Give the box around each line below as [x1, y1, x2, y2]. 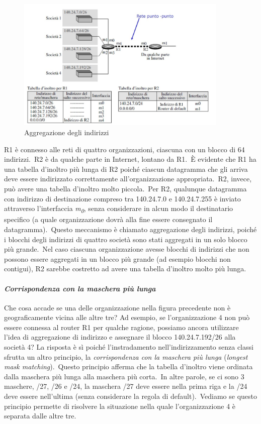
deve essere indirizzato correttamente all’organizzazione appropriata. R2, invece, [4, 173, 252, 184]
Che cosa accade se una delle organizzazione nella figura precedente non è [4, 302, 231, 312]
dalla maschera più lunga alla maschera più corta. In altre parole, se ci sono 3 [4, 371, 244, 381]
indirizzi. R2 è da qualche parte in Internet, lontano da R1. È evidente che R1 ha [4, 154, 256, 164]
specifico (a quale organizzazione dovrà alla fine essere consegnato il [4, 214, 213, 225]
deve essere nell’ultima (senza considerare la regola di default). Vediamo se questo [4, 391, 257, 401]
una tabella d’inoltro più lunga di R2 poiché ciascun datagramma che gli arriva [4, 163, 248, 174]
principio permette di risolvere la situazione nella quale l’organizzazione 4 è [4, 400, 236, 411]
